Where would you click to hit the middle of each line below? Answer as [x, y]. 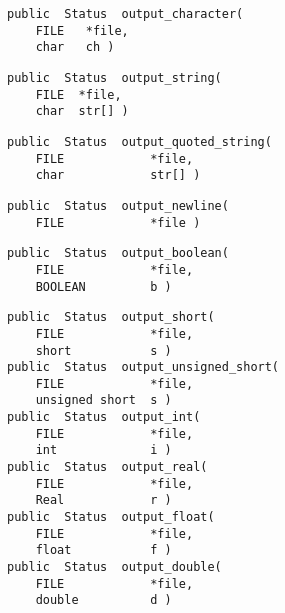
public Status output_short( [111, 317]
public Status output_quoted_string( [139, 141]
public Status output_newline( [118, 205]
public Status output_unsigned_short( [143, 367]
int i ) [103, 450]
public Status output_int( [104, 417]
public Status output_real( [107, 467]
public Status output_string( [114, 77]
